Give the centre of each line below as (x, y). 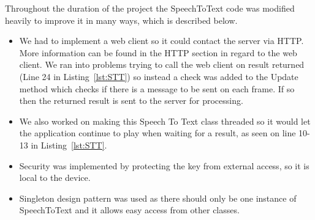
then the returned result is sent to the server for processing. (131, 101)
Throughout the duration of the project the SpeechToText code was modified (150, 8)
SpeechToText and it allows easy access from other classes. (129, 210)
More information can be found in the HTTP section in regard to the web (158, 52)
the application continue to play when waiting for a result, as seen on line (157, 133)
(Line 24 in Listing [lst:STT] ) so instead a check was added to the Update (159, 76)
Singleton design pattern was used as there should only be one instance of (158, 198)
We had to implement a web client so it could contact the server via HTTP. (161, 41)
